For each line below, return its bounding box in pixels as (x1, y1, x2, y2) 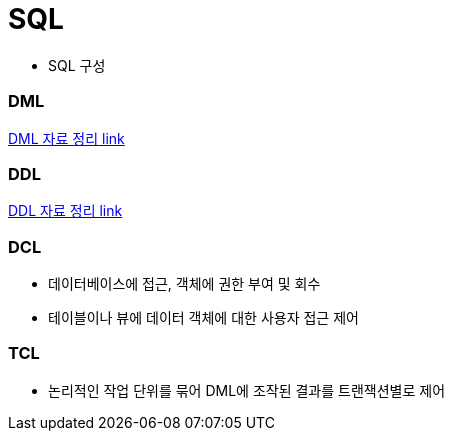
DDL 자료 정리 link (8, 202, 123, 220)
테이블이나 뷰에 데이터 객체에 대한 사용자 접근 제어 (48, 309, 359, 326)
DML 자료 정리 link (8, 129, 125, 147)
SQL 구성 (48, 56, 106, 74)
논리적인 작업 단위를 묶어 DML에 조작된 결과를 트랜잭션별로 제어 (48, 381, 446, 399)
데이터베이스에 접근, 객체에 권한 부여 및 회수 (48, 275, 321, 292)
